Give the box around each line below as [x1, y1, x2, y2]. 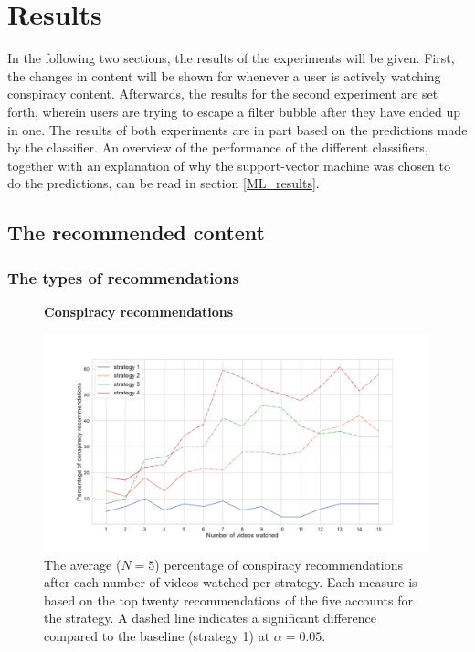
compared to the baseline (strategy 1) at [44, 626, 270, 645]
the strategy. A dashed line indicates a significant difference [44, 608, 376, 627]
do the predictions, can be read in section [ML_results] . [7, 174, 320, 193]
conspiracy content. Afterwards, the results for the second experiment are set [7, 84, 438, 103]
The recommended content [7, 218, 265, 247]
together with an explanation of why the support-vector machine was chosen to [7, 155, 450, 174]
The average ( [44, 554, 121, 573]
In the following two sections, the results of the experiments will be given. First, [7, 48, 455, 68]
